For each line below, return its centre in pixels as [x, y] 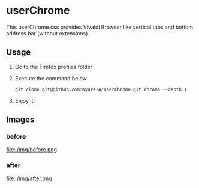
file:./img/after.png [29, 178]
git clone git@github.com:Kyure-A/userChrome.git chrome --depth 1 [101, 89]
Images [20, 120]
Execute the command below [51, 78]
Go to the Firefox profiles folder [54, 67]
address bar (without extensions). [48, 33]
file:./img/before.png [32, 150]
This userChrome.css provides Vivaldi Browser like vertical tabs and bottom [100, 27]
